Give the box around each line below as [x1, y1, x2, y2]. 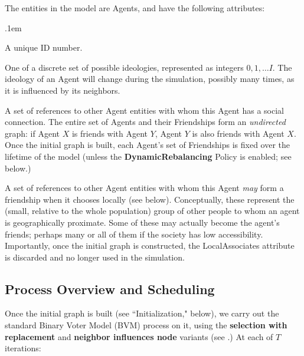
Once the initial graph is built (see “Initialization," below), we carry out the [5, 307, 279, 319]
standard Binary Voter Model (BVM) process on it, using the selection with [5, 319, 287, 331]
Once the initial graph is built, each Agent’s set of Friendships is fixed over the [5, 139, 290, 151]
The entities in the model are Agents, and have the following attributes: [5, 2, 265, 14]
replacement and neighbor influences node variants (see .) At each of [5, 330, 273, 342]
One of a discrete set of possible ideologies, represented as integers [5, 61, 244, 73]
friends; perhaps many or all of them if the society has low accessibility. [5, 228, 263, 240]
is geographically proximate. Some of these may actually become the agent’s [5, 216, 280, 228]
